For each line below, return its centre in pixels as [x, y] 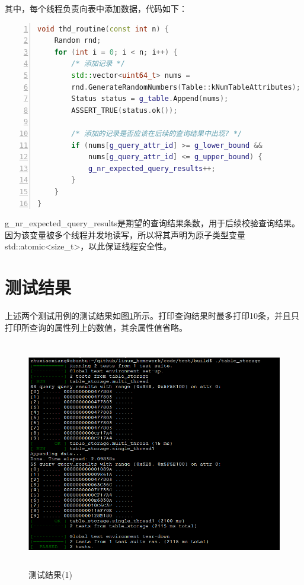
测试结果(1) [50, 574]
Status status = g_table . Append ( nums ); [150, 99]
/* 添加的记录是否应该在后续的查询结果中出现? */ [157, 133]
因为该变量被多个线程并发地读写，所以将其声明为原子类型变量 [125, 234]
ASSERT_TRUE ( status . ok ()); [124, 110]
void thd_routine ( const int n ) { [103, 29]
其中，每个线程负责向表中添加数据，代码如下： [96, 8]
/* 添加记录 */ [98, 64]
